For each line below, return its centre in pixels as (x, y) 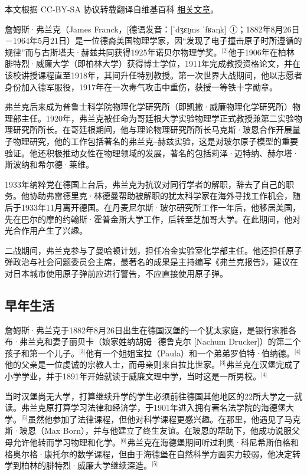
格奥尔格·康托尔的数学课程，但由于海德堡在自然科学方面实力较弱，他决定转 (153, 453)
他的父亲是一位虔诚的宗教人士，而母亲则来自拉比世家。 (112, 364)
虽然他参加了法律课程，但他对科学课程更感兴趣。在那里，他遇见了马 (160, 419)
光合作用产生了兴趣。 (46, 230)
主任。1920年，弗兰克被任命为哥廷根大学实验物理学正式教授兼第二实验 (157, 118)
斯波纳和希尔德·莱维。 (49, 164)
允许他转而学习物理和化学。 (66, 442)
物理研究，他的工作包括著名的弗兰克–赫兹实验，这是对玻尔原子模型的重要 (155, 141)
